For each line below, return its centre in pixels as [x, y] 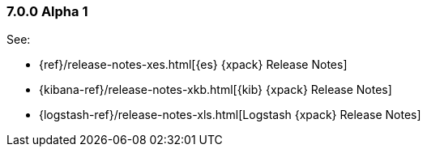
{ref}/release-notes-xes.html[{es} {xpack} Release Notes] [193, 65]
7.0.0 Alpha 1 [47, 11]
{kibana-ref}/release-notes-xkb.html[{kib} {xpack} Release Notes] [216, 90]
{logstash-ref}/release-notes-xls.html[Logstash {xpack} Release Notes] [230, 115]
